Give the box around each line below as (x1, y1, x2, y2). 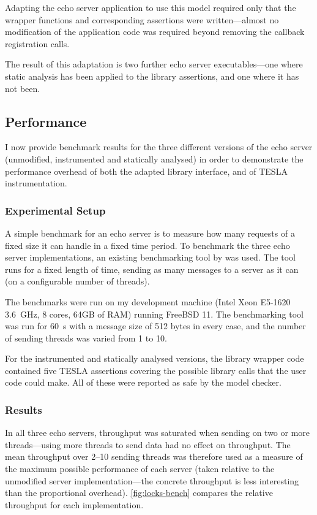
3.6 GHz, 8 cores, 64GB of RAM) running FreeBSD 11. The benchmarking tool (5, 307, 304, 320)
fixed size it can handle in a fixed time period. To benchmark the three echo (5, 238, 290, 251)
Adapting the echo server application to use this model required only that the (5, 1, 296, 13)
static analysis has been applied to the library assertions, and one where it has (5, 69, 299, 82)
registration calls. (5, 37, 70, 50)
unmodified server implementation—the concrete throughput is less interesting (5, 474, 299, 487)
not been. (5, 82, 40, 94)
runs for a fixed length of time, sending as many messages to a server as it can (5, 262, 299, 275)
